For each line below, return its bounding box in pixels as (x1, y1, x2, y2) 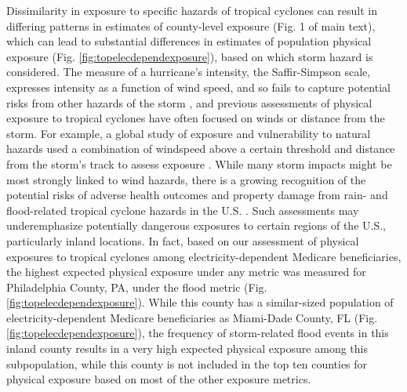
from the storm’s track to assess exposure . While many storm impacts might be (6, 155, 392, 172)
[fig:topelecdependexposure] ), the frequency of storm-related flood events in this (6, 325, 389, 341)
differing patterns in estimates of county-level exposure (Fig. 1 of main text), (6, 17, 376, 34)
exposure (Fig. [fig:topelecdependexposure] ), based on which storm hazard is (6, 48, 373, 64)
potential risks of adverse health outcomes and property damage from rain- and (6, 187, 388, 203)
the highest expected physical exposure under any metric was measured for (6, 263, 366, 280)
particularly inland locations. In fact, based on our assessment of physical (6, 232, 359, 249)
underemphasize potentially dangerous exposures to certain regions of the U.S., (6, 217, 386, 234)
